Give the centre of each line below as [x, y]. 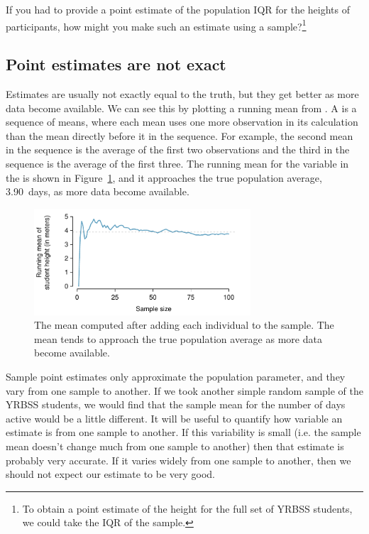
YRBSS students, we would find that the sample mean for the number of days [176, 404]
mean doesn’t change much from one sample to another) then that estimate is [175, 446]
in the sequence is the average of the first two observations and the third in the [178, 149]
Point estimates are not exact [116, 64]
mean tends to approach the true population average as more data [178, 338]
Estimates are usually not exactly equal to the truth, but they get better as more [182, 94]
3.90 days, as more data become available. [98, 191]
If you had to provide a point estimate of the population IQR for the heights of [178, 9]
